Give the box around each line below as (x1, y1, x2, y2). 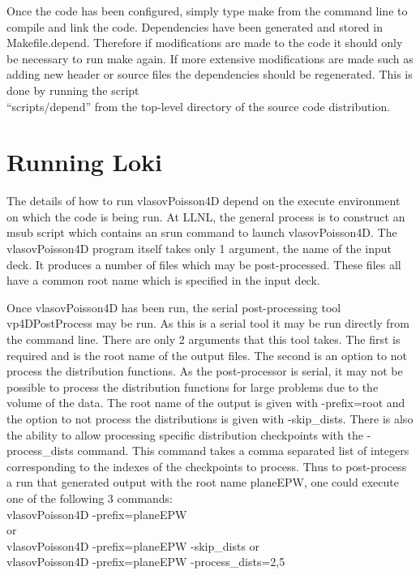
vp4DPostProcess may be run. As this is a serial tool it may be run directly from (6, 315, 409, 332)
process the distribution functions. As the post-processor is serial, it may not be (6, 363, 403, 380)
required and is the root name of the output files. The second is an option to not (6, 346, 407, 363)
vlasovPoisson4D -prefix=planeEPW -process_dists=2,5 (6, 553, 285, 570)
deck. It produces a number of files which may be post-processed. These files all (6, 255, 401, 272)
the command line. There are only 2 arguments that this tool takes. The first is (6, 331, 401, 348)
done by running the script (6, 81, 139, 98)
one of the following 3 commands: (6, 489, 174, 506)
